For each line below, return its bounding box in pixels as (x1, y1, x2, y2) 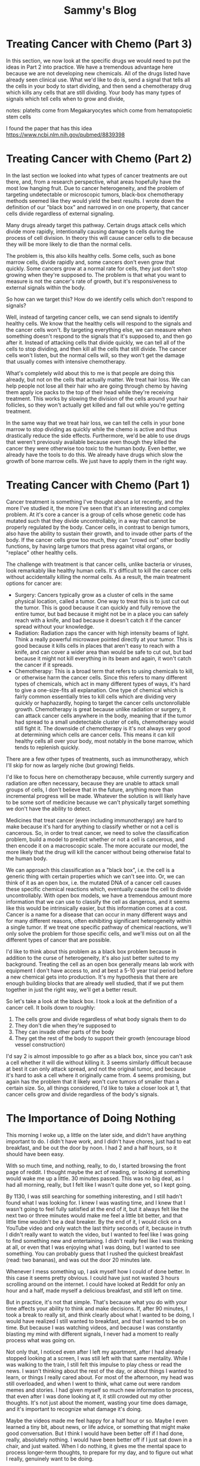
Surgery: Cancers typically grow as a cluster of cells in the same (14, 591, 174, 598)
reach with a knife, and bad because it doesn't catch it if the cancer (14, 617, 181, 624)
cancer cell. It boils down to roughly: (6, 1004, 96, 1011)
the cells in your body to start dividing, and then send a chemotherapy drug (6, 82, 192, 90)
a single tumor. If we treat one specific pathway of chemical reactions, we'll (6, 924, 192, 931)
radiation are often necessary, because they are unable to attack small (6, 779, 179, 787)
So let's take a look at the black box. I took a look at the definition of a (6, 997, 178, 1005)
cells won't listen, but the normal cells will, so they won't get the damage (6, 351, 185, 359)
